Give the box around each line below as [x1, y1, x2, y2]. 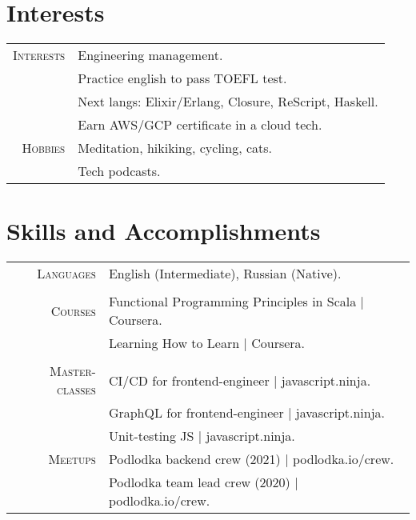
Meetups [48, 450, 96, 469]
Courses [50, 301, 96, 320]
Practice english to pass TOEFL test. [78, 69, 287, 88]
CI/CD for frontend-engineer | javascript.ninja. [108, 370, 371, 390]
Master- [49, 362, 96, 381]
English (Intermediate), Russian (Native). [108, 264, 342, 283]
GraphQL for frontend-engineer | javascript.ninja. [108, 403, 386, 422]
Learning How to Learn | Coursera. [108, 334, 306, 353]
